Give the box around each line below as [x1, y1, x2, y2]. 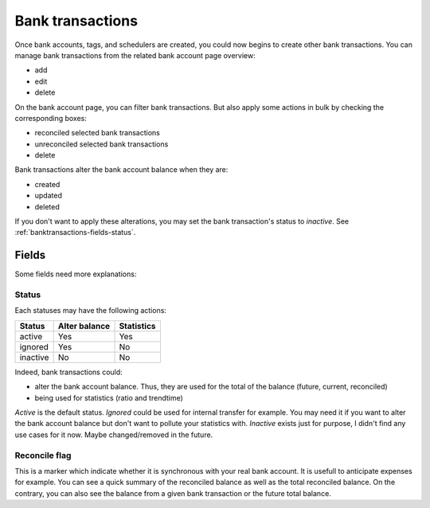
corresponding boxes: [14, 113, 88, 123]
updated [34, 191, 63, 201]
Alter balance [57, 320, 111, 331]
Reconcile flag [14, 450, 72, 461]
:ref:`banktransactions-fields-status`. [14, 228, 136, 237]
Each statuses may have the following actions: [14, 306, 167, 315]
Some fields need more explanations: [14, 269, 137, 279]
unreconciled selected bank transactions [34, 139, 169, 149]
